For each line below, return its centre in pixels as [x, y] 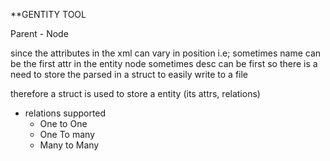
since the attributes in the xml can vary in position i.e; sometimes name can [166, 53]
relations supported [65, 113]
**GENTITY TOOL [48, 14]
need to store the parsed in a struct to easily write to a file [129, 74]
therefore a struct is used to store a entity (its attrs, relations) [135, 93]
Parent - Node [39, 33]
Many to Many [69, 145]
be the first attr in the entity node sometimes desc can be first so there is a [164, 63]
